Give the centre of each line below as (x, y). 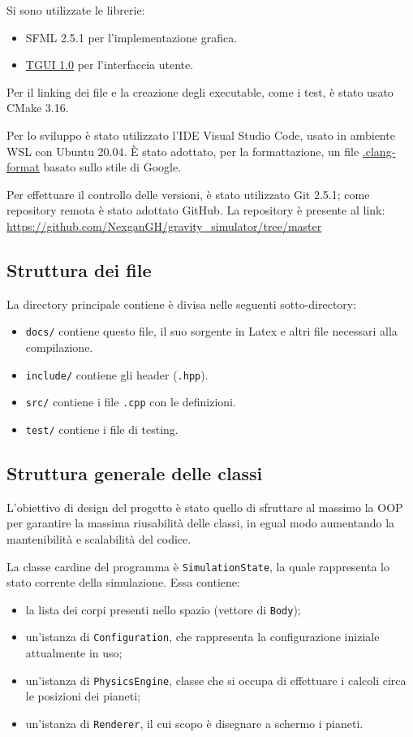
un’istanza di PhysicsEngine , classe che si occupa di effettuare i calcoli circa (216, 680)
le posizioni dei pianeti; (83, 696)
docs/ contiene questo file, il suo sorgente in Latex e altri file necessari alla (211, 331)
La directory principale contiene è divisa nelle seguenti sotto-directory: (182, 303)
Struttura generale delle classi (135, 473)
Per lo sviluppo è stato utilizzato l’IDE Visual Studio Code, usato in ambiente (201, 134)
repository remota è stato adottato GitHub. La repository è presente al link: (196, 210)
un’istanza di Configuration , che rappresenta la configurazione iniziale (202, 637)
